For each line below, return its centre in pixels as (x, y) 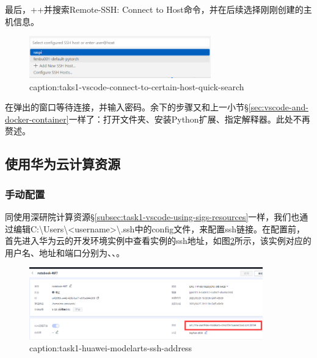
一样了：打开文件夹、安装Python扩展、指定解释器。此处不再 (189, 119)
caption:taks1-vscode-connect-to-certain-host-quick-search (137, 86)
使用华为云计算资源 (63, 164)
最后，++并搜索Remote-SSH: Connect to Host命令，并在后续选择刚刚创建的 (154, 9)
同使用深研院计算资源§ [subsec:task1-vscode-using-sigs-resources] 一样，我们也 (152, 217)
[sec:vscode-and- (278, 107)
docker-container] (37, 119)
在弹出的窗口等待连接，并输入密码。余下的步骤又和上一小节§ (127, 107)
